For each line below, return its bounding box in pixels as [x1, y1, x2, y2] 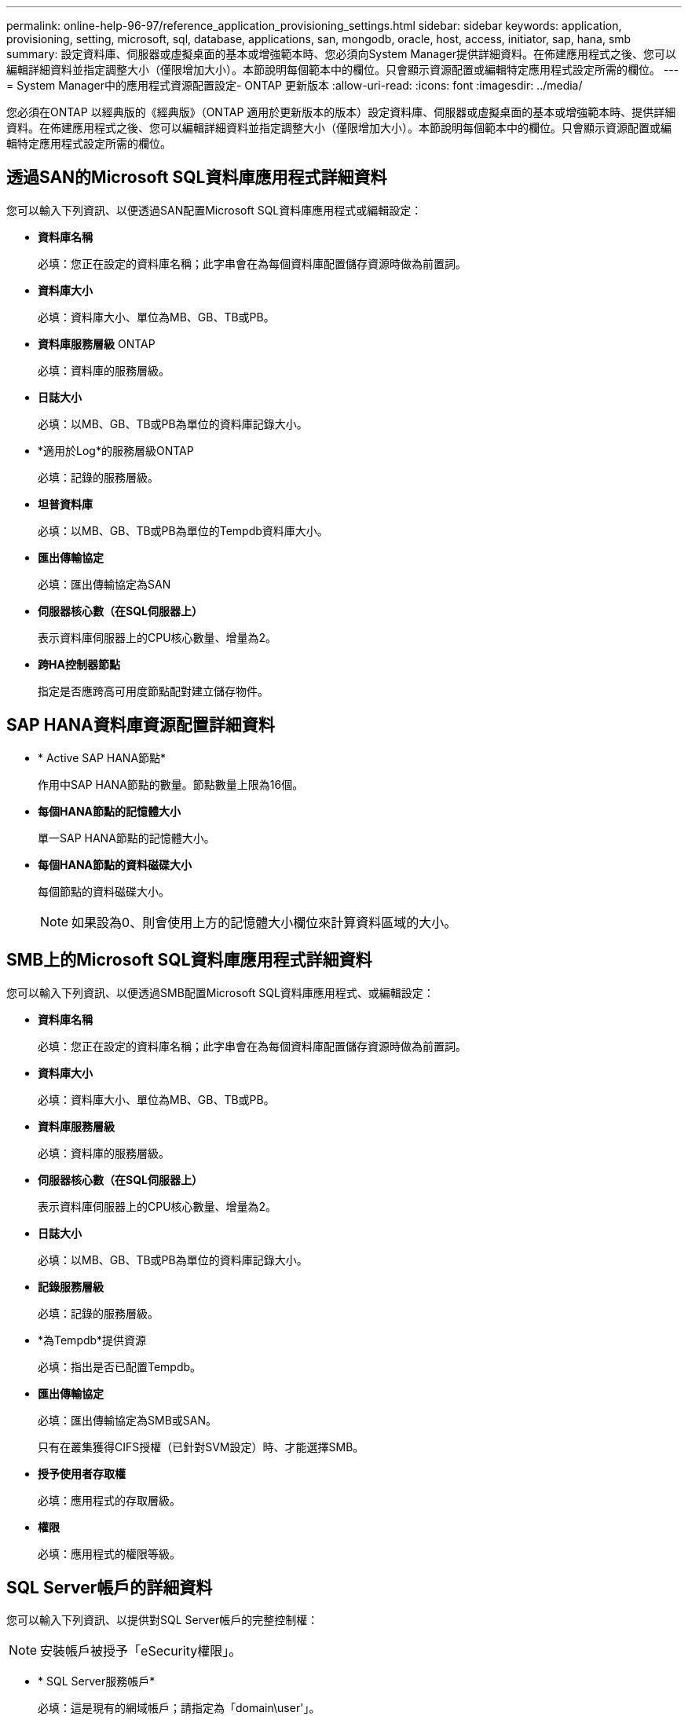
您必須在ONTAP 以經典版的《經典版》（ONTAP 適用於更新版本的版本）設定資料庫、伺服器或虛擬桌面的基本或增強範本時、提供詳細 [6, 105, 676, 119]
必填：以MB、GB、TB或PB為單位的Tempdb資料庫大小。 [38, 523, 328, 537]
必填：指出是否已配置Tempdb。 [38, 1359, 202, 1373]
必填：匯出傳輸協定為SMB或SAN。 [38, 1413, 217, 1427]
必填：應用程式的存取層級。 [38, 1493, 181, 1507]
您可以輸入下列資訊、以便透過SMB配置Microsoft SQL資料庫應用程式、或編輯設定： [6, 985, 434, 999]
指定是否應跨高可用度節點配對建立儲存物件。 [38, 684, 269, 698]
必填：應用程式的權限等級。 [38, 1546, 181, 1560]
